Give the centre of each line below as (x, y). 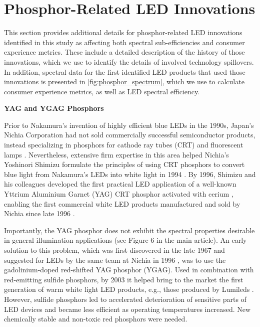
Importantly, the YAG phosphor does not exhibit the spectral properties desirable (129, 230)
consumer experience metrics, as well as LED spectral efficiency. (102, 91)
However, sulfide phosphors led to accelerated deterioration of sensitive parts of (125, 299)
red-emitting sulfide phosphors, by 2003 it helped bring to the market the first (124, 279)
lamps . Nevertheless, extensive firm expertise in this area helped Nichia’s (116, 154)
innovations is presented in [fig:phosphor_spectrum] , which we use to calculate (124, 81)
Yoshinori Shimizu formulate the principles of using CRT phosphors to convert (124, 164)
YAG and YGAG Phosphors (54, 108)
